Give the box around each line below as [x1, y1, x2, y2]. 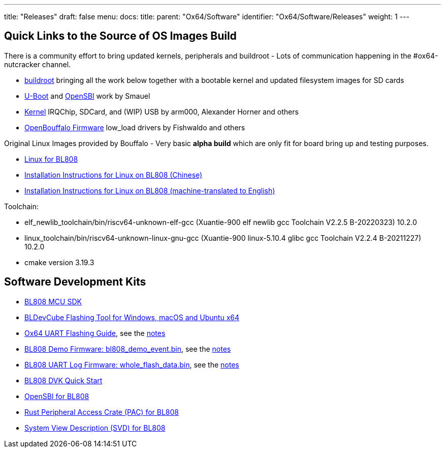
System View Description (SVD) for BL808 [24, 423, 166, 432]
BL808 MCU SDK [24, 297, 82, 306]
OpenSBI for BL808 [24, 391, 89, 401]
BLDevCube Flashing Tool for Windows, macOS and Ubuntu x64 [24, 313, 240, 322]
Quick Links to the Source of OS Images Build [4, 30, 237, 43]
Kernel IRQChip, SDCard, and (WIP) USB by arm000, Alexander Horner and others [24, 107, 299, 116]
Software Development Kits [4, 275, 146, 289]
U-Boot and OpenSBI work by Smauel [24, 91, 150, 100]
